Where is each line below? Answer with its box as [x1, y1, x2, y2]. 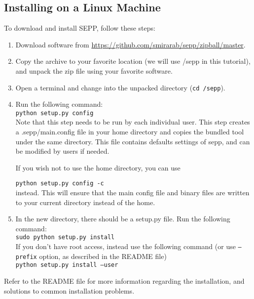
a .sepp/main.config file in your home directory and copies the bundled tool [15, 127, 244, 137]
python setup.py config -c [15, 180, 104, 187]
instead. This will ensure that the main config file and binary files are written [15, 187, 250, 198]
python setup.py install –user [15, 261, 118, 269]
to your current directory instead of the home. [15, 197, 155, 207]
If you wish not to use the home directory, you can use [15, 162, 181, 172]
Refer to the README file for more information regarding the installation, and [4, 276, 245, 286]
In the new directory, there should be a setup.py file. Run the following [15, 214, 230, 224]
